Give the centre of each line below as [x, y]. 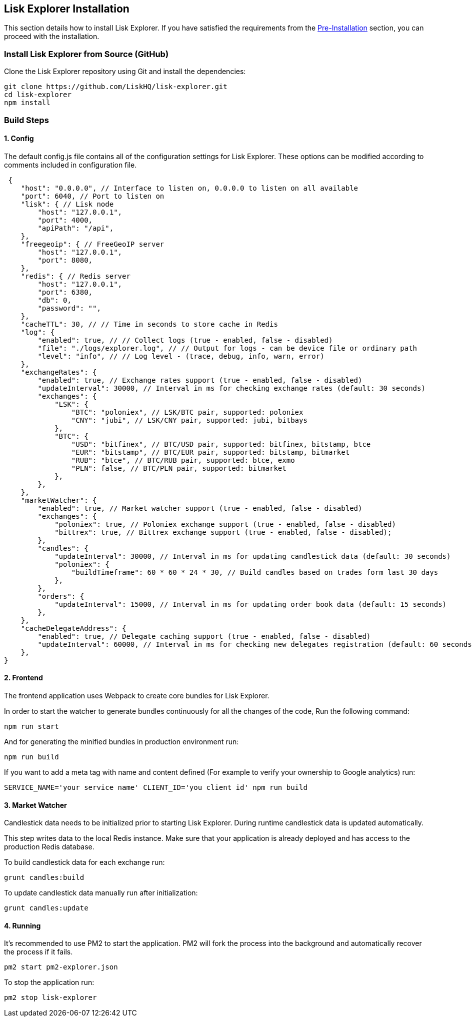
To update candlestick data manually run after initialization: [101, 893]
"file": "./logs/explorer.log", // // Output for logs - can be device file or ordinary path [227, 348]
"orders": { [61, 596]
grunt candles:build [44, 878]
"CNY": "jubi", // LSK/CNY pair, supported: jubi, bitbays [189, 420]
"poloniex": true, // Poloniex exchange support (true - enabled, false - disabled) [225, 524]
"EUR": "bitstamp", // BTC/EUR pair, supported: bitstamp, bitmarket [210, 452]
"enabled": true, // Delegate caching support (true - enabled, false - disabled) [204, 636]
